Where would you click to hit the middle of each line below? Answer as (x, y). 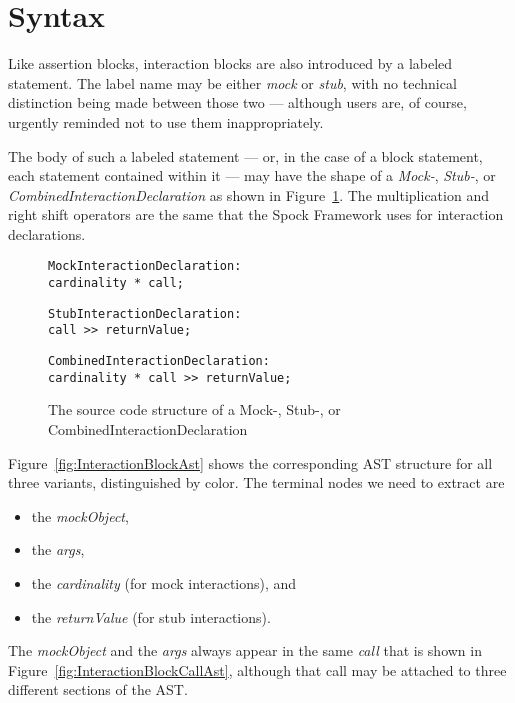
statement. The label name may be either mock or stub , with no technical (232, 82)
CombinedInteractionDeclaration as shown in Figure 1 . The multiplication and (248, 194)
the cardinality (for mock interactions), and (164, 582)
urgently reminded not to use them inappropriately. (166, 121)
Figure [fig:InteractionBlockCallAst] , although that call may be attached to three (257, 669)
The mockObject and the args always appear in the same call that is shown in (245, 650)
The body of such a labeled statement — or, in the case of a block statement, (245, 155)
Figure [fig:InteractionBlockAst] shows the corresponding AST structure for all (250, 462)
